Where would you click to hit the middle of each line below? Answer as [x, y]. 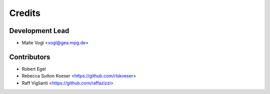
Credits [25, 13]
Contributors [30, 57]
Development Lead [39, 31]
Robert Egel [34, 69]
